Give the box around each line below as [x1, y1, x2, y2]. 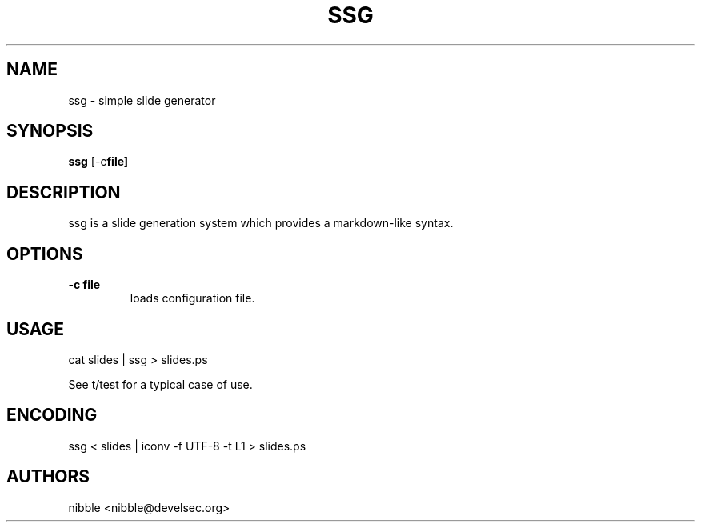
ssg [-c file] [68, 154, 129, 169]
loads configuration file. [130, 291, 255, 306]
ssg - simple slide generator [68, 93, 216, 107]
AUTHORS [6, 466, 90, 487]
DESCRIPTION [6, 182, 121, 202]
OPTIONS [6, 243, 83, 264]
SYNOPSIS [6, 121, 94, 142]
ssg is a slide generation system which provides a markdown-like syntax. [68, 216, 454, 230]
